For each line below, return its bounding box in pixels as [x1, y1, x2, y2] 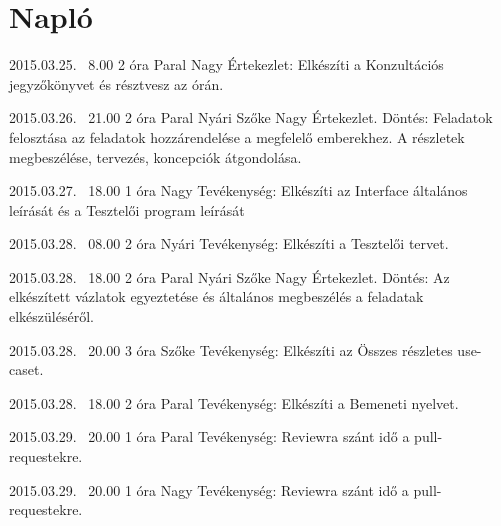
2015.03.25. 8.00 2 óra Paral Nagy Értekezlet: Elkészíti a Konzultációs [9, 54, 444, 75]
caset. [9, 359, 44, 380]
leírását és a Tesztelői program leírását [9, 199, 245, 220]
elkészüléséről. [9, 306, 94, 327]
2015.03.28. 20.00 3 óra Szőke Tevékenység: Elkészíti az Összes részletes [9, 339, 453, 360]
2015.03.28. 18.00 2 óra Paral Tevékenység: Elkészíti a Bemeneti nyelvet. [9, 392, 459, 413]
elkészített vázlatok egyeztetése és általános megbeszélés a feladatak [9, 286, 424, 307]
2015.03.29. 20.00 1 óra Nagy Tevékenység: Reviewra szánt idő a [9, 479, 409, 500]
